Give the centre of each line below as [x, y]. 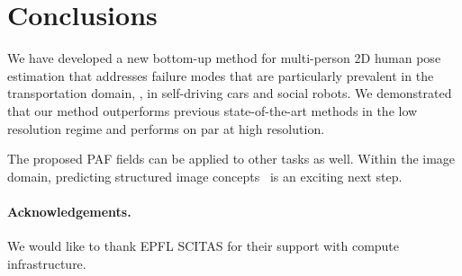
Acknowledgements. [69, 211]
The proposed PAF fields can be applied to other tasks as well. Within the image [231, 159]
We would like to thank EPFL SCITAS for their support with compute [204, 246]
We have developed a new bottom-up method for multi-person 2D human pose [224, 58]
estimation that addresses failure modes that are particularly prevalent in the [221, 75]
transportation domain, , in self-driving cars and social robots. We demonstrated [230, 93]
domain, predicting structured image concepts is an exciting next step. [205, 176]
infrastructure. [47, 263]
